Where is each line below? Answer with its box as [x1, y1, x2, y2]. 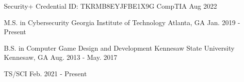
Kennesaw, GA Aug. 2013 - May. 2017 [4, 52, 117, 62]
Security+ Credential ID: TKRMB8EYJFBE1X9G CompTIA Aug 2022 [4, 1, 217, 11]
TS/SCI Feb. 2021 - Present [4, 68, 87, 78]
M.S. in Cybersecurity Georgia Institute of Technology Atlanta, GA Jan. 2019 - [4, 17, 240, 27]
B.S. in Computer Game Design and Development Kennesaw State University [4, 42, 235, 53]
